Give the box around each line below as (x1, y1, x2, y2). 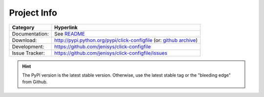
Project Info (9, 7, 57, 18)
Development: (12, 43, 44, 50)
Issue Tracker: (12, 49, 45, 56)
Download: (12, 37, 37, 43)
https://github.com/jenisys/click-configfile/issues (54, 49, 168, 56)
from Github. (22, 79, 48, 85)
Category (12, 24, 35, 31)
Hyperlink (54, 24, 78, 31)
